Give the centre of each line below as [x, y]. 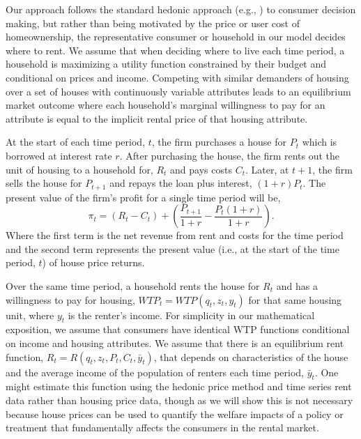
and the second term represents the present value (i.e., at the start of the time [172, 248]
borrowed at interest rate [59, 155]
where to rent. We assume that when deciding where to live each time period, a [175, 50]
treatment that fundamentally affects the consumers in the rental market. [162, 428]
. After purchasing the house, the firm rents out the [230, 155]
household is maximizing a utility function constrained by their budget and [166, 64]
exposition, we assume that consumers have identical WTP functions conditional [178, 329]
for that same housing [295, 299]
